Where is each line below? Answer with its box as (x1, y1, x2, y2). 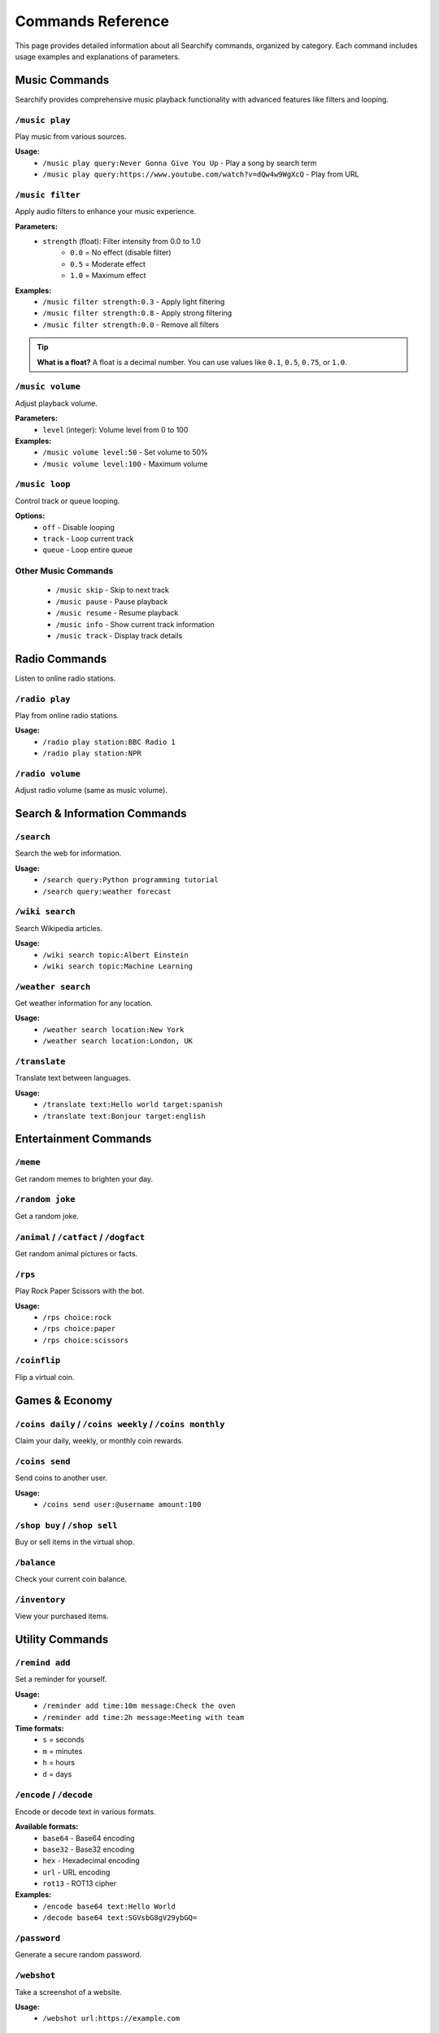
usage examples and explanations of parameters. (15, 51, 180, 61)
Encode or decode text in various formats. (15, 1806, 156, 1817)
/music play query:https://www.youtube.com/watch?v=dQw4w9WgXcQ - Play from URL (42, 169, 359, 179)
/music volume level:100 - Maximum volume (42, 459, 208, 468)
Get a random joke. (15, 1211, 79, 1221)
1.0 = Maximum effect (70, 271, 146, 281)
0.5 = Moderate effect (70, 259, 146, 268)
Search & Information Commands (15, 807, 187, 821)
